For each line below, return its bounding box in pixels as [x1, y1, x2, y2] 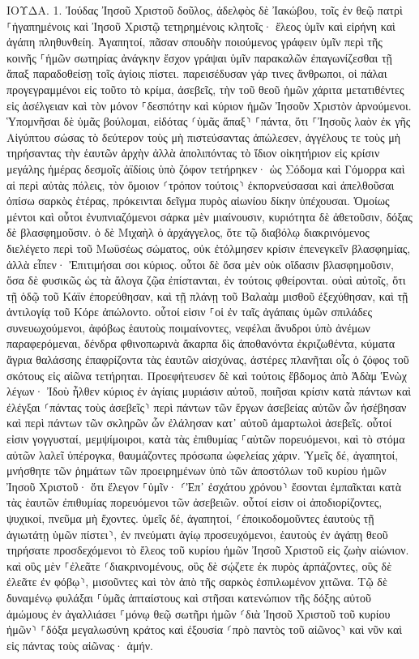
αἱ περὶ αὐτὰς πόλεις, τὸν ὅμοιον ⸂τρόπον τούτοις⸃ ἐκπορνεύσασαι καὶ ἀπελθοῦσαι [6, 176, 395, 193]
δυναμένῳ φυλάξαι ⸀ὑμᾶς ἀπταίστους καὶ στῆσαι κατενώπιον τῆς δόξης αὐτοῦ [6, 588, 371, 606]
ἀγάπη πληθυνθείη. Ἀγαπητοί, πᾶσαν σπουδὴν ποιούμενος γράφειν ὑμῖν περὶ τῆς [6, 33, 383, 50]
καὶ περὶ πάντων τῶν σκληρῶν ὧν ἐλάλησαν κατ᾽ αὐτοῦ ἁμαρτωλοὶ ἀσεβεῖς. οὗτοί [6, 414, 392, 431]
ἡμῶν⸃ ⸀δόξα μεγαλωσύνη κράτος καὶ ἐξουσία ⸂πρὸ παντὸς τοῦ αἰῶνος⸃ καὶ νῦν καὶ [6, 621, 403, 638]
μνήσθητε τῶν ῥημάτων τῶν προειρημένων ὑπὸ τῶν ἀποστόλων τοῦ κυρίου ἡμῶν [6, 462, 387, 479]
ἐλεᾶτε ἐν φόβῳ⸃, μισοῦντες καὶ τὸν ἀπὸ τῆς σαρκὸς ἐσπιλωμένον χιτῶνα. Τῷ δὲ [6, 573, 387, 590]
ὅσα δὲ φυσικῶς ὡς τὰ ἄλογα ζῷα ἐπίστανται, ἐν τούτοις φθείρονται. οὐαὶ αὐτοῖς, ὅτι [6, 272, 406, 289]
